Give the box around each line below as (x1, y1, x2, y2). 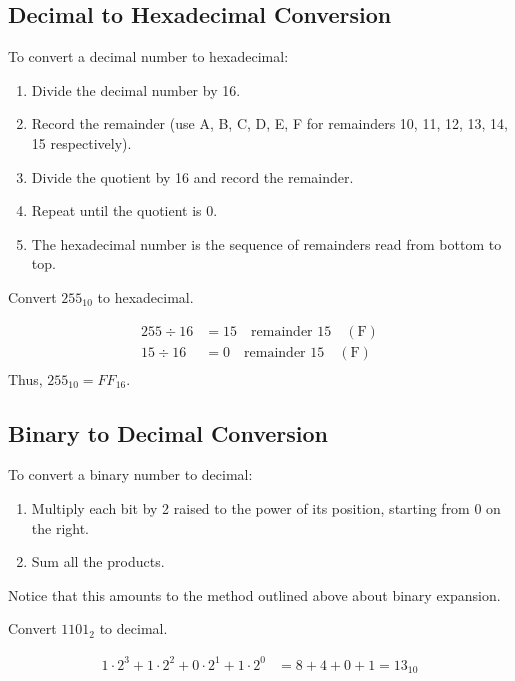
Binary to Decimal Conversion (8, 417, 328, 448)
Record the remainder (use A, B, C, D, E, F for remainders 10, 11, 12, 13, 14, (31, 113, 508, 134)
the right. (31, 517, 90, 538)
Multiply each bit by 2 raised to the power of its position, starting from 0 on (31, 498, 501, 519)
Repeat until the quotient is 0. (31, 200, 218, 221)
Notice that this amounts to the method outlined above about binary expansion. (8, 584, 501, 605)
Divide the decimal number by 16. (31, 79, 241, 100)
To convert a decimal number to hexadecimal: (8, 46, 289, 67)
